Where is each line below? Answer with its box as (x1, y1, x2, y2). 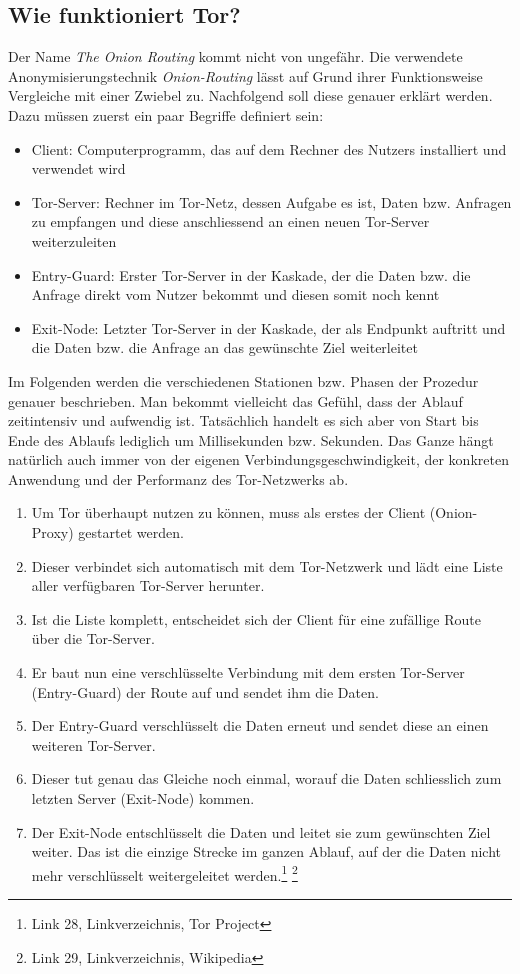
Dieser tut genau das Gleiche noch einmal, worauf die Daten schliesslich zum (31, 768, 502, 789)
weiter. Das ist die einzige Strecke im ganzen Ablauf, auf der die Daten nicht (31, 841, 502, 862)
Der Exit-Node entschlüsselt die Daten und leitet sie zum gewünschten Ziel (31, 821, 491, 842)
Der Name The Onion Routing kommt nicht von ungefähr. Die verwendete (8, 46, 463, 67)
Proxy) (31, 522, 74, 543)
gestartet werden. (78, 522, 184, 543)
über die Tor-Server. (31, 628, 155, 649)
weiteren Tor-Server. (31, 734, 156, 755)
